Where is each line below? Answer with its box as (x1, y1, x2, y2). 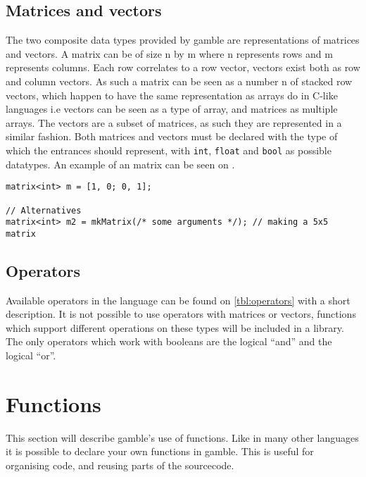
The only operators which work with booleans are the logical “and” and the (6, 334, 332, 349)
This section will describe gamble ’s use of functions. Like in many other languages (6, 430, 359, 445)
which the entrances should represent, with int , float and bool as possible (6, 142, 332, 157)
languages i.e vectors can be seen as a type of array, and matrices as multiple (6, 101, 338, 116)
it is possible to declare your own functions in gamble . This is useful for (6, 444, 314, 459)
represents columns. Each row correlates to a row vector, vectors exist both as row (6, 60, 360, 75)
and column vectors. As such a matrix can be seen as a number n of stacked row (6, 73, 353, 88)
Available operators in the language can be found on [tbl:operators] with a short (6, 292, 351, 307)
